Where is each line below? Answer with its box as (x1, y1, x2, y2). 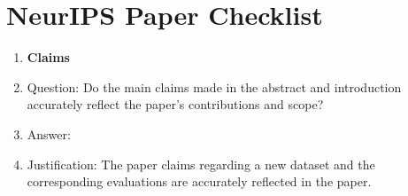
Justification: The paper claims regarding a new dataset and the (27, 154, 375, 173)
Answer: (27, 124, 71, 143)
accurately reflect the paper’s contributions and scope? (27, 95, 324, 114)
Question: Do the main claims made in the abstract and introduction (27, 77, 402, 96)
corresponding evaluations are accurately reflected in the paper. (27, 172, 372, 191)
